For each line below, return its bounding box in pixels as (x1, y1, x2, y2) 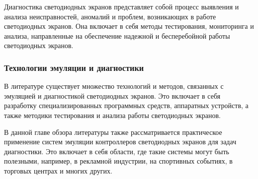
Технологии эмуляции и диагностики (4, 61, 144, 73)
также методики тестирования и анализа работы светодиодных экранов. (4, 110, 221, 120)
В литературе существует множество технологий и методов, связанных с (4, 81, 224, 91)
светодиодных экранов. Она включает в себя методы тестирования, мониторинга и (4, 21, 254, 31)
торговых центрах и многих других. (4, 165, 112, 176)
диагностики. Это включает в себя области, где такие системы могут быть (4, 146, 229, 156)
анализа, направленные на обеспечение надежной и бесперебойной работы (4, 30, 230, 41)
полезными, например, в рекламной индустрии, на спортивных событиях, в (4, 156, 233, 166)
